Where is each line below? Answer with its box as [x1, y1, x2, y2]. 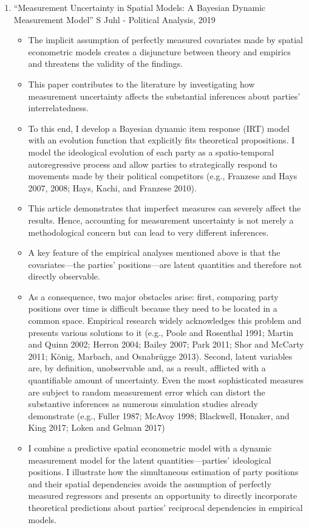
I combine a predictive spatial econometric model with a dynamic [28, 442, 272, 454]
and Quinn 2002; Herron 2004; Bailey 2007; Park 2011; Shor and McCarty [28, 338, 304, 351]
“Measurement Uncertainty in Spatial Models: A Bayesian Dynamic [13, 1, 266, 13]
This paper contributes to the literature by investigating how [28, 77, 255, 90]
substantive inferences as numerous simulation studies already [28, 397, 258, 410]
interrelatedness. [28, 101, 89, 114]
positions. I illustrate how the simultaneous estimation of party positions [28, 465, 299, 478]
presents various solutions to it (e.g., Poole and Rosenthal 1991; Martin [28, 326, 294, 338]
